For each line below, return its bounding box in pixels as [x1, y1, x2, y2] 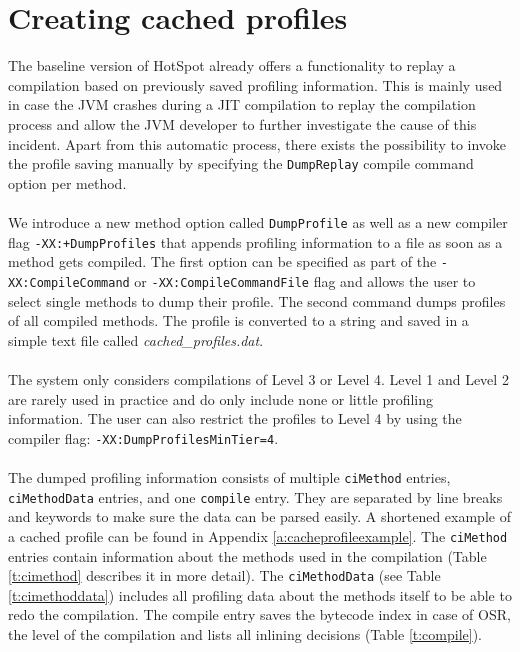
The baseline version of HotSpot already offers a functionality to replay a [8, 55, 456, 76]
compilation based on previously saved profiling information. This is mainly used [8, 74, 503, 95]
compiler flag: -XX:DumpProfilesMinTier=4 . [8, 427, 279, 448]
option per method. [8, 172, 127, 193]
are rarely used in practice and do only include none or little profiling [8, 388, 434, 409]
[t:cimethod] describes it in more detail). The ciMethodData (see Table [8, 565, 441, 586]
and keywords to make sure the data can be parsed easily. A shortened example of [8, 506, 511, 527]
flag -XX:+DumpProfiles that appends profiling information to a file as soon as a [8, 231, 503, 252]
